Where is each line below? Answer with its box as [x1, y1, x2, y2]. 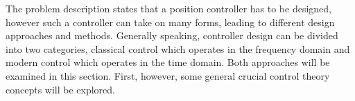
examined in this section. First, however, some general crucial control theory [6, 68, 330, 82]
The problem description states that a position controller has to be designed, [6, 1, 332, 15]
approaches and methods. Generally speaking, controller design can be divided [6, 28, 338, 43]
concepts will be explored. [6, 82, 116, 96]
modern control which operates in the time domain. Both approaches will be [6, 55, 330, 69]
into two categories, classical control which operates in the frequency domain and [6, 41, 350, 56]
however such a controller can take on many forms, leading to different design [6, 14, 335, 29]
